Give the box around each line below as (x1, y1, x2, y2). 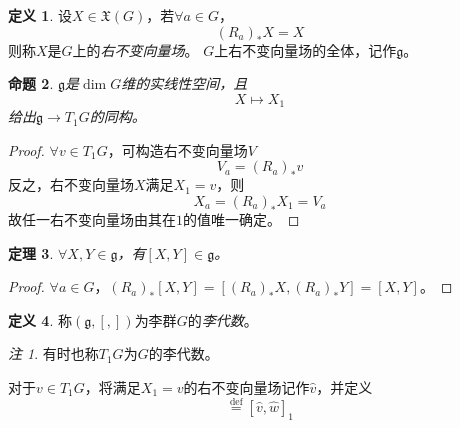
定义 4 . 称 (8, 309, 72, 330)
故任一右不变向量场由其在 (8, 209, 176, 230)
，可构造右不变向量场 (107, 139, 248, 160)
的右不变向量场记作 (183, 376, 310, 397)
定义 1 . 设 (8, 5, 72, 25)
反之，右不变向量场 (8, 174, 134, 195)
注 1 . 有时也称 (8, 343, 99, 364)
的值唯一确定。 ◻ (183, 209, 300, 230)
